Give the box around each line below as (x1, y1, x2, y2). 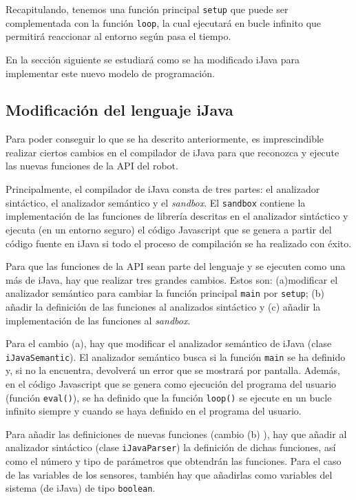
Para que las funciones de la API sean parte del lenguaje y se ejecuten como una (6, 259, 346, 273)
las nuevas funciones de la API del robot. (6, 158, 178, 173)
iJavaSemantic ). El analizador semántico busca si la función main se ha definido (6, 349, 346, 364)
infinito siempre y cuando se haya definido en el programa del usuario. (6, 404, 302, 418)
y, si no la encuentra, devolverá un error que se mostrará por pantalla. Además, (6, 363, 340, 377)
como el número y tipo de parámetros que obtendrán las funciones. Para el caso (6, 454, 342, 468)
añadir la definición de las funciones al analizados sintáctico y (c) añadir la (6, 299, 321, 313)
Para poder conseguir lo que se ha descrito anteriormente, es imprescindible (6, 132, 324, 146)
